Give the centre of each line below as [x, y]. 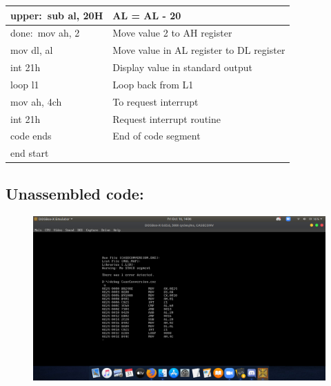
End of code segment [157, 136]
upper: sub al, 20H [57, 15]
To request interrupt [156, 101]
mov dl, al [32, 50]
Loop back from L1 [153, 84]
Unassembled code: [75, 193]
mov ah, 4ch [36, 101]
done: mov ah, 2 [45, 33]
